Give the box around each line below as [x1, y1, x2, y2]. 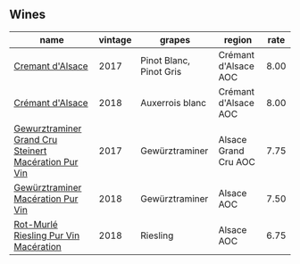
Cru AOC [218, 155, 256, 168]
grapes [159, 33, 190, 45]
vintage [98, 33, 132, 45]
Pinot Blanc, [140, 54, 190, 66]
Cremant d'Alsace [13, 60, 88, 72]
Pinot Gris [140, 65, 182, 78]
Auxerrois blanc [140, 96, 207, 109]
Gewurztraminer [13, 122, 82, 135]
